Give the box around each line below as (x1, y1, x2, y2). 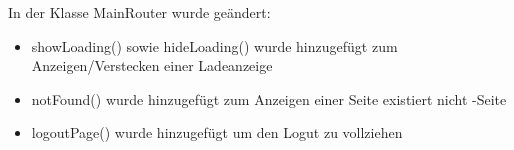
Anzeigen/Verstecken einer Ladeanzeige (31, 55, 273, 76)
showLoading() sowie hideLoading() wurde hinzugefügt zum (31, 35, 398, 56)
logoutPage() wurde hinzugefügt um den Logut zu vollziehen (31, 122, 403, 143)
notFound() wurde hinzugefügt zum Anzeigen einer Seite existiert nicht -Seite (31, 88, 507, 109)
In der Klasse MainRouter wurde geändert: (8, 2, 271, 22)
